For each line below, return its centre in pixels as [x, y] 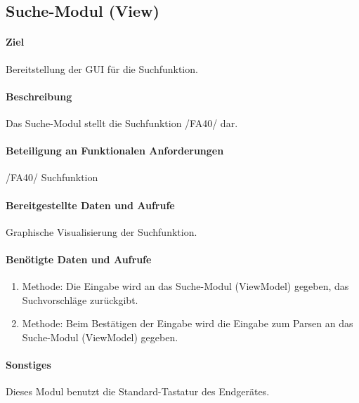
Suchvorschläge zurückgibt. [80, 299]
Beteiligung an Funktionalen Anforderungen [115, 151]
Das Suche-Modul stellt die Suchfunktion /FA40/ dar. [122, 123]
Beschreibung [39, 96]
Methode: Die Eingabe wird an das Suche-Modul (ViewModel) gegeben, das [185, 286]
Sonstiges [28, 365]
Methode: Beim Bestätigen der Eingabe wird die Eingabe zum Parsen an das [188, 323]
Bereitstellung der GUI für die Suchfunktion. [102, 68]
